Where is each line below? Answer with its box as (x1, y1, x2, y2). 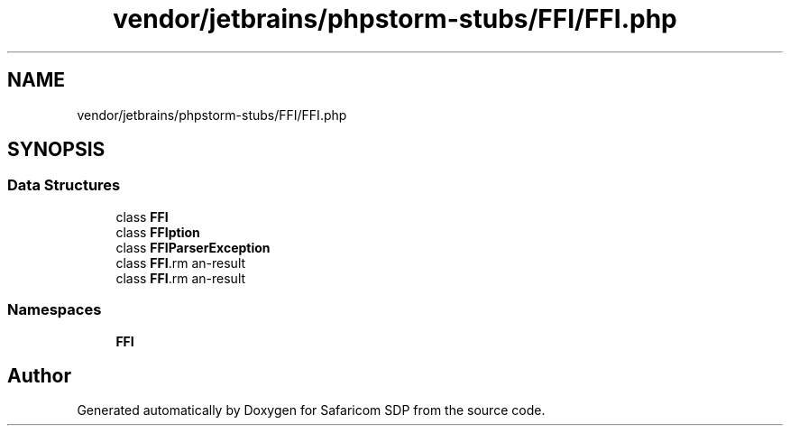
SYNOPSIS (7, 138, 106, 161)
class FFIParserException (115, 239, 271, 255)
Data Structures (7, 176, 121, 195)
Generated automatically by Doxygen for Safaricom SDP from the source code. (77, 402, 546, 419)
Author (7, 364, 71, 387)
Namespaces (7, 300, 102, 319)
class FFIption (115, 224, 200, 240)
